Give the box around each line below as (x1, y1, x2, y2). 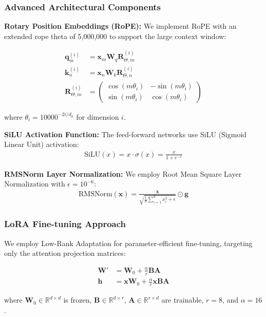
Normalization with (4, 178, 65, 189)
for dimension (76, 111, 119, 122)
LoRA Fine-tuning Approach (4, 217, 126, 230)
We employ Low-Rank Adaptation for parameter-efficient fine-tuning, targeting (4, 237, 253, 248)
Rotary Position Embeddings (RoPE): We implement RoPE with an (4, 21, 237, 31)
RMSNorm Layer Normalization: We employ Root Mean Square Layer (4, 168, 242, 179)
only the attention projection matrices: (4, 248, 126, 258)
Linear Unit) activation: (4, 139, 79, 150)
